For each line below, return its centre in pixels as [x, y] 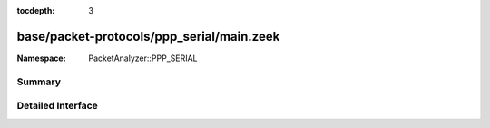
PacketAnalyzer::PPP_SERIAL [143, 58]
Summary [39, 82]
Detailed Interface [58, 106]
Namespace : [42, 58]
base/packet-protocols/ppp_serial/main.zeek [148, 36]
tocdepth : [36, 10]
